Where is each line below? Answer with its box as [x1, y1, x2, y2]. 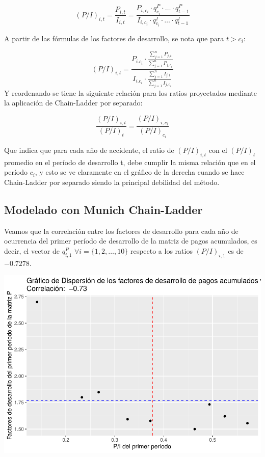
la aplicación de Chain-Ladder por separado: [4, 97, 143, 108]
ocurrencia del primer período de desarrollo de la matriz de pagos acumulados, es [4, 235, 257, 246]
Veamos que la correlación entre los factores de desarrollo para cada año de [4, 225, 238, 236]
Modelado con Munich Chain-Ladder [4, 201, 203, 217]
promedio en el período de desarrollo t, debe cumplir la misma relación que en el [4, 156, 256, 167]
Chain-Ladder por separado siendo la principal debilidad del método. [4, 176, 220, 187]
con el [208, 144, 227, 155]
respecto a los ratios [130, 245, 193, 256]
